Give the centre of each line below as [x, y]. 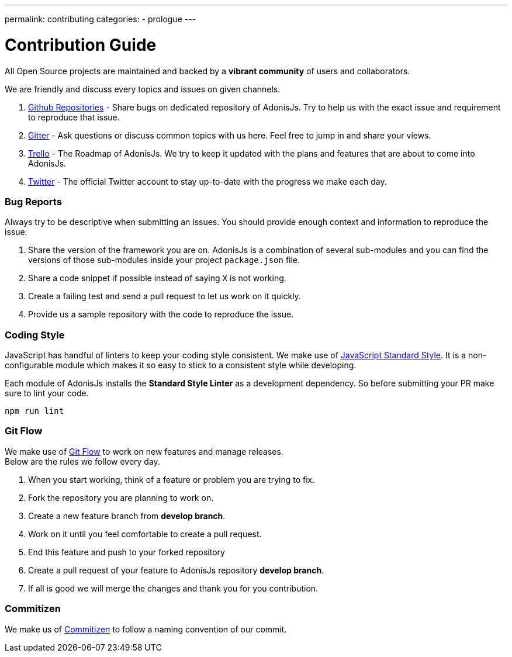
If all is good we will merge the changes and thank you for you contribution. [173, 588]
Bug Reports [33, 201]
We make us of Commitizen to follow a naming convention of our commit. [146, 629]
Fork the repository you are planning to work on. [121, 497]
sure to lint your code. [47, 393]
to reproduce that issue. [74, 117]
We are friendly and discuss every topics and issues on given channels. [143, 89]
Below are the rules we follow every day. [82, 461]
